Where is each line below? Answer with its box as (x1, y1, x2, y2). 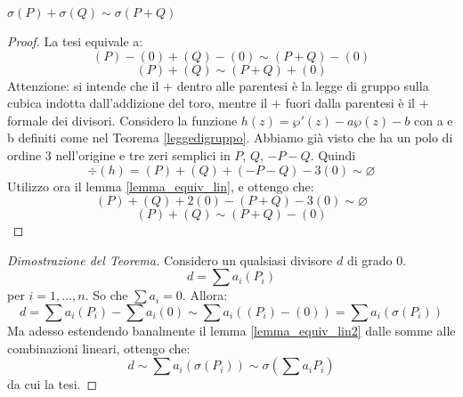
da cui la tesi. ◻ (7, 375, 98, 393)
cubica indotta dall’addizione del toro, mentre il (7, 93, 268, 112)
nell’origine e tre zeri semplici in (55, 145, 231, 164)
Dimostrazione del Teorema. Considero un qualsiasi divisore (7, 250, 333, 269)
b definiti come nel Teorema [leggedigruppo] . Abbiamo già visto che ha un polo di (7, 128, 453, 147)
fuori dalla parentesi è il (285, 93, 416, 112)
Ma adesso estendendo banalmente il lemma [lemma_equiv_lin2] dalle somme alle (7, 320, 456, 339)
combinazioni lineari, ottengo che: (7, 338, 191, 357)
